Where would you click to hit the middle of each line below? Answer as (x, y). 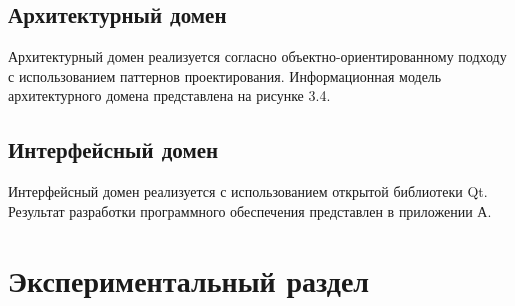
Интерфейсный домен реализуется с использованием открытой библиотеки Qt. (248, 191)
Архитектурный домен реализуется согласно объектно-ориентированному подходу (257, 56)
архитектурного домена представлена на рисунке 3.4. (169, 95)
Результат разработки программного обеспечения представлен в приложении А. (250, 210)
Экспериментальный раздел (189, 279)
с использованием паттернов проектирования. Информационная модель (225, 75)
